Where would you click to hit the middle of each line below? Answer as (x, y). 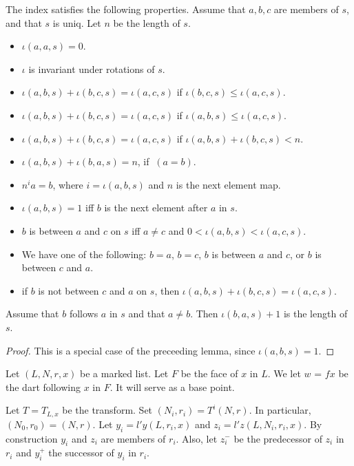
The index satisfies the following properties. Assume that (126, 9)
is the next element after (156, 208)
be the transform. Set (107, 410)
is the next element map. (228, 184)
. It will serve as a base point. (172, 386)
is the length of (315, 314)
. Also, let (197, 438)
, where (68, 184)
